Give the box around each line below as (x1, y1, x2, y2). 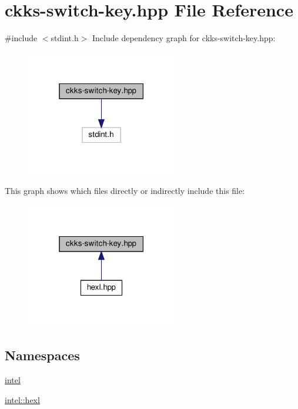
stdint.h (51, 32, 79, 44)
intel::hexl (5, 393, 40, 405)
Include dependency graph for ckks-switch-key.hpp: (92, 32, 276, 44)
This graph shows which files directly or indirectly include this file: (5, 185, 245, 197)
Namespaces (5, 346, 80, 364)
